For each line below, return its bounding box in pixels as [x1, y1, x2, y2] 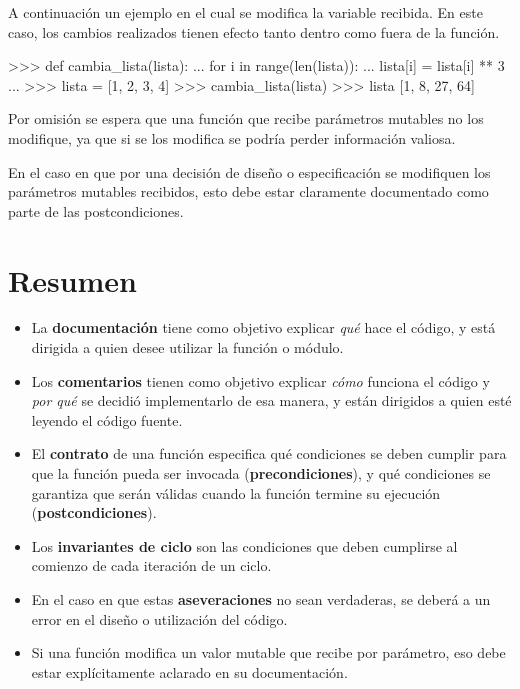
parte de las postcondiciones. [8, 200, 184, 221]
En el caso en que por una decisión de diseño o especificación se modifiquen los [8, 161, 491, 182]
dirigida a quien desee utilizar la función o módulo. [31, 337, 344, 358]
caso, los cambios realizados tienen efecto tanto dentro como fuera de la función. [8, 21, 500, 42]
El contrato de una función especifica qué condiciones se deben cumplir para [31, 443, 507, 464]
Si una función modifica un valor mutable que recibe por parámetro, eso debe [31, 642, 506, 663]
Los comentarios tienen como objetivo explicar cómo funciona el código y [31, 370, 490, 391]
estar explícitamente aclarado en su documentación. [31, 661, 348, 682]
